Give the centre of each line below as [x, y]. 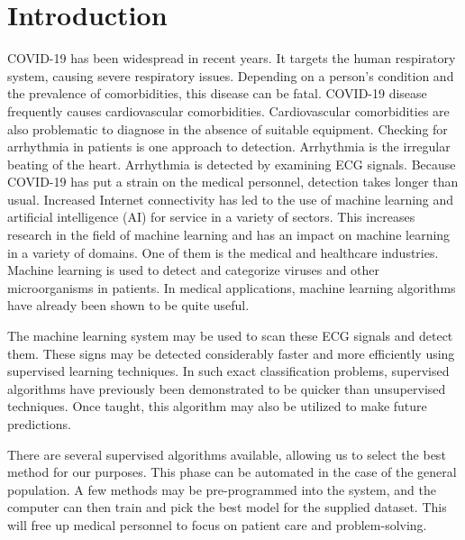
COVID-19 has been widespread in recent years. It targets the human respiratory [232, 58]
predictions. [39, 424]
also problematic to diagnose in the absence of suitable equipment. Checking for [228, 128]
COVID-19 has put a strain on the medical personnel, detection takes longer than [233, 182]
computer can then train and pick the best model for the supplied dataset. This [227, 507]
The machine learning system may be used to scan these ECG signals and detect [230, 336]
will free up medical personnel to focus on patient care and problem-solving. [217, 524]
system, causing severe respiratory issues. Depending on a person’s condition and [231, 75]
